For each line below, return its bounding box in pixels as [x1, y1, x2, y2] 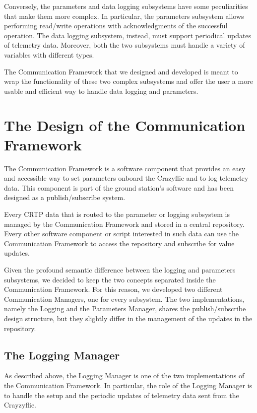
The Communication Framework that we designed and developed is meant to [4, 66, 238, 76]
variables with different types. [4, 49, 94, 60]
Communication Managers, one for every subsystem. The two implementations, [4, 293, 245, 304]
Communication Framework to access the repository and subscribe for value [4, 238, 235, 248]
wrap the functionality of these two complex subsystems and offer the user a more [4, 76, 253, 86]
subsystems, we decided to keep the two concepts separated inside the [4, 274, 216, 284]
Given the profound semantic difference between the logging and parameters [4, 265, 236, 275]
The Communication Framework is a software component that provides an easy [4, 163, 246, 173]
